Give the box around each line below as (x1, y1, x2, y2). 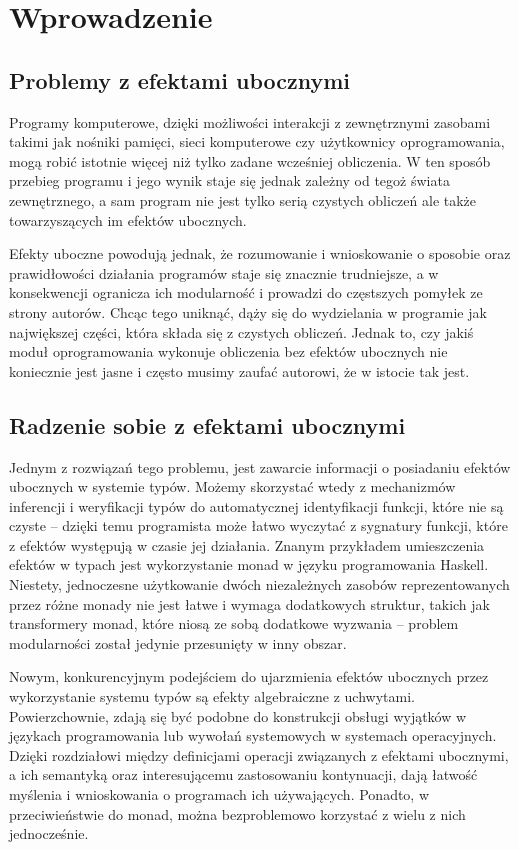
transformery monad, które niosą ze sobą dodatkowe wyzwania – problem (9, 613, 459, 634)
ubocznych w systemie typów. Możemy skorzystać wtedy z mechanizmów (9, 476, 456, 497)
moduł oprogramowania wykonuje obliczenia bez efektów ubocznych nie (9, 341, 448, 362)
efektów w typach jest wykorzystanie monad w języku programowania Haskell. (9, 554, 489, 575)
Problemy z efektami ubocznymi (9, 64, 350, 95)
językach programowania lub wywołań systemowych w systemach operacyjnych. (9, 725, 497, 746)
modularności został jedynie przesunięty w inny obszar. (9, 632, 347, 653)
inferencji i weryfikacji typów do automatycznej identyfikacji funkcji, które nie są (9, 495, 504, 516)
